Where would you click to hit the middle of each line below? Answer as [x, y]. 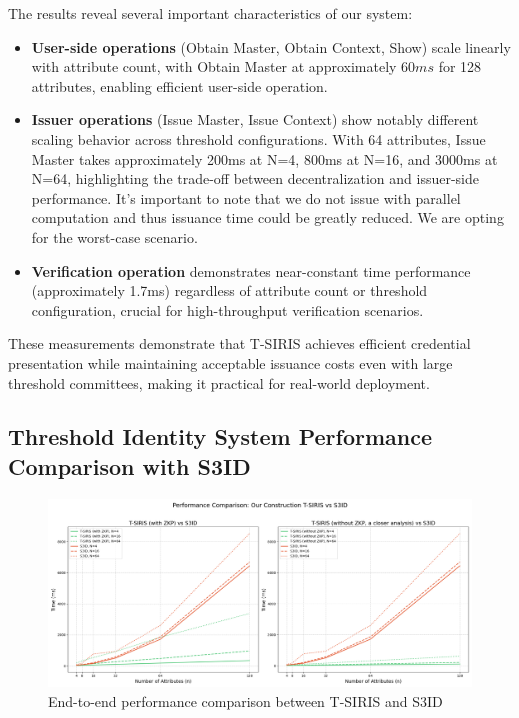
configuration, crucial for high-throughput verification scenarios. [227, 309]
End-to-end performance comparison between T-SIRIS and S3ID [245, 700]
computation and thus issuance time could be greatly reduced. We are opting [267, 217]
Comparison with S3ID [129, 465]
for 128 [460, 66]
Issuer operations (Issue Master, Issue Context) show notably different [255, 119]
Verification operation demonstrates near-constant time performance [251, 270]
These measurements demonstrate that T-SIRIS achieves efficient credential [239, 343]
